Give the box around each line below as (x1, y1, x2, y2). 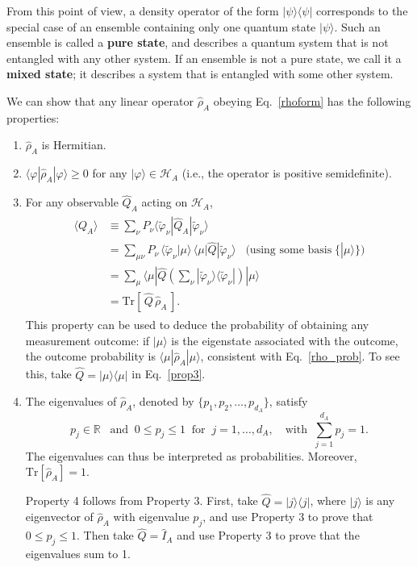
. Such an (334, 18, 381, 35)
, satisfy (269, 393, 308, 410)
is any (365, 492, 395, 509)
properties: (6, 109, 60, 126)
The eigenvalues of (25, 393, 117, 410)
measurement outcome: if (25, 331, 150, 348)
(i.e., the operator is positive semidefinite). (181, 165, 392, 181)
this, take (25, 365, 72, 382)
